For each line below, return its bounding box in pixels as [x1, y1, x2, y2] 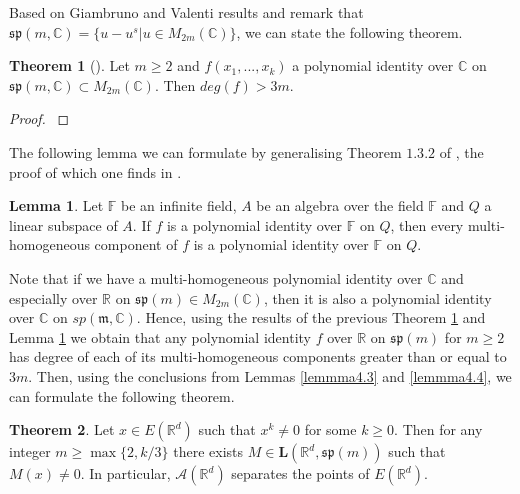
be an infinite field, [121, 195, 237, 216]
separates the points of [231, 463, 370, 484]
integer [9, 441, 51, 462]
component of [94, 234, 178, 255]
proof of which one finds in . [9, 161, 182, 182]
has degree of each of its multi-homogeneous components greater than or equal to [9, 346, 507, 367]
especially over [9, 287, 98, 308]
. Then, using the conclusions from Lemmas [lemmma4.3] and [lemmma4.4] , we [28, 365, 512, 386]
